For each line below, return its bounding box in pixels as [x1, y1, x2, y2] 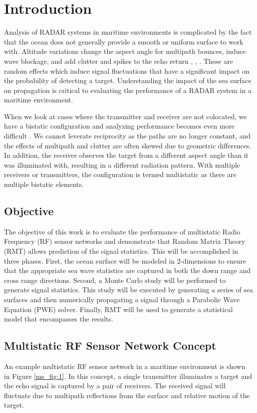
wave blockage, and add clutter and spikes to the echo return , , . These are [4, 55, 233, 66]
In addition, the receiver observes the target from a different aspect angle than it [4, 150, 249, 160]
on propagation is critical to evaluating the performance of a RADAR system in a [4, 85, 252, 95]
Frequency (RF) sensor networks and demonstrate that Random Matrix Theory [4, 236, 245, 246]
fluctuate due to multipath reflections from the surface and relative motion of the [4, 390, 250, 400]
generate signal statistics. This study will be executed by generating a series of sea [4, 284, 253, 295]
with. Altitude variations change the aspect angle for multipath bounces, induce [4, 46, 246, 56]
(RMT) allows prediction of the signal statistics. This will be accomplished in [4, 246, 238, 256]
